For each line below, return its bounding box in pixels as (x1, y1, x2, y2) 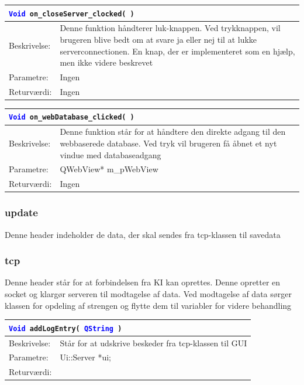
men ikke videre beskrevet (60, 56, 153, 69)
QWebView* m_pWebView (60, 163, 158, 175)
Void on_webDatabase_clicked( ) (9, 113, 134, 122)
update (5, 205, 38, 220)
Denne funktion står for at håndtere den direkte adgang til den (60, 125, 286, 138)
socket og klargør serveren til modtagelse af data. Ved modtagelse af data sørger (5, 287, 292, 299)
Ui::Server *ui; (60, 351, 112, 363)
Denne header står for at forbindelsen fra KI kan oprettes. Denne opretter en (5, 276, 281, 288)
